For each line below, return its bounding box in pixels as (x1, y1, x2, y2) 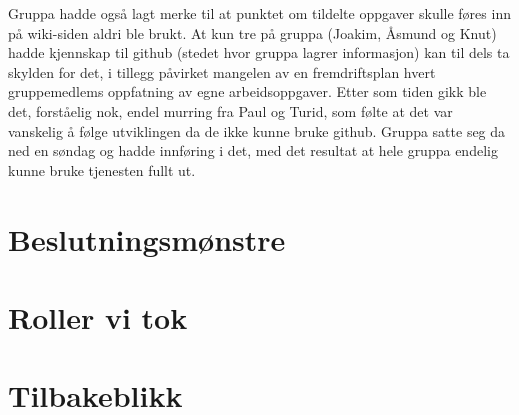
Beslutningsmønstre (8, 218, 286, 259)
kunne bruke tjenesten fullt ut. (8, 159, 196, 180)
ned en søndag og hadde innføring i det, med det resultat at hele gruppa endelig (8, 140, 498, 161)
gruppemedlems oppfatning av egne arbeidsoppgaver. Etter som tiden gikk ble (8, 81, 487, 102)
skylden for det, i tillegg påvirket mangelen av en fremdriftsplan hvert (8, 61, 436, 82)
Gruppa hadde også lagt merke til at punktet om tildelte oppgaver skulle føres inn (8, 3, 511, 23)
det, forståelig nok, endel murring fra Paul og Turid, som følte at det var (8, 100, 453, 121)
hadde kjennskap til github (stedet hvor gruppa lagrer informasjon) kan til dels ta (8, 42, 510, 63)
